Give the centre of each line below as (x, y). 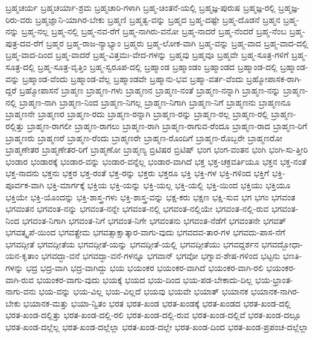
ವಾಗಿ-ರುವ (20, 279)
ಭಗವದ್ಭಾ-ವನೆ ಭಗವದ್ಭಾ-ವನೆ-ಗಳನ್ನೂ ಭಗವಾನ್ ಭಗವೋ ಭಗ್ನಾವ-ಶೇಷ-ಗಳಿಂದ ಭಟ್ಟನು (161, 256)
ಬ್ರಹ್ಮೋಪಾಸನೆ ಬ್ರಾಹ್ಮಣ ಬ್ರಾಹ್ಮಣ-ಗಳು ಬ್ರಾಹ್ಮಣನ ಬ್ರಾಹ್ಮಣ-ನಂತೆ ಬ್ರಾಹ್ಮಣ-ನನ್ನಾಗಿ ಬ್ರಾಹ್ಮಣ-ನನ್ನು (150, 90)
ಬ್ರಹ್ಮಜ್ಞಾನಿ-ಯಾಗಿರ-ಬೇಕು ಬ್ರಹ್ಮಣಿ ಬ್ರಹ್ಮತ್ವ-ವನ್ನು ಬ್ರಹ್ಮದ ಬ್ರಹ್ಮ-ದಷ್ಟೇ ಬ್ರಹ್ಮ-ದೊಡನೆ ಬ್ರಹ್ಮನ (158, 19)
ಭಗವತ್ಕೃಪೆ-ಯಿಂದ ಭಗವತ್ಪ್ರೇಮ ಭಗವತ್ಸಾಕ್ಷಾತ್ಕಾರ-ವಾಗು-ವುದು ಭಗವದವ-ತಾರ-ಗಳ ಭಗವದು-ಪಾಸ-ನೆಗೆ (145, 232)
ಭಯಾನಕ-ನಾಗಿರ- (275, 291)
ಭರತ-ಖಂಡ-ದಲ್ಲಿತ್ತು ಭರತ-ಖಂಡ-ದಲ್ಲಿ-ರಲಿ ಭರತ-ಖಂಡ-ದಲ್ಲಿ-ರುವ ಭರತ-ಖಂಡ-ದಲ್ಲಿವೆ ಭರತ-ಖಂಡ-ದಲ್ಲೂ (153, 315)
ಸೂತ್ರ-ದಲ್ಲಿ (20, 66)
